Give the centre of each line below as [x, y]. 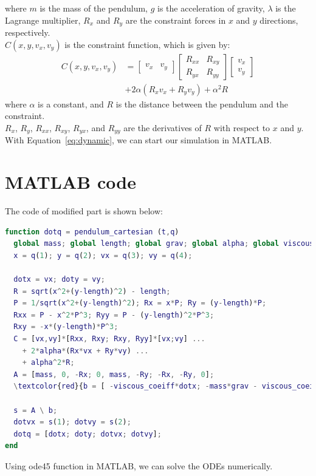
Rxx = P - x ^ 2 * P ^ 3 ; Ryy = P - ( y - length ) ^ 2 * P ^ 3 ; [114, 315]
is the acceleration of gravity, [211, 8]
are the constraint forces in [176, 20]
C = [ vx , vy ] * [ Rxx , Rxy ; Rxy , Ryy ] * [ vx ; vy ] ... [109, 339]
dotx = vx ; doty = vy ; [59, 280]
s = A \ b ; [36, 410]
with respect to [242, 127]
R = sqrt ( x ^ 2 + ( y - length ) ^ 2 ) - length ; [92, 291]
